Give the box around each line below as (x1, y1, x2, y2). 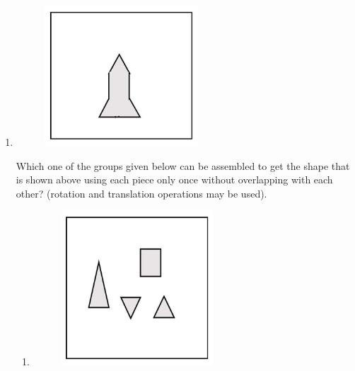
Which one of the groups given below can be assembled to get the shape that (16, 158, 350, 173)
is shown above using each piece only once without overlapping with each (16, 172, 333, 187)
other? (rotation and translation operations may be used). (16, 185, 267, 200)
